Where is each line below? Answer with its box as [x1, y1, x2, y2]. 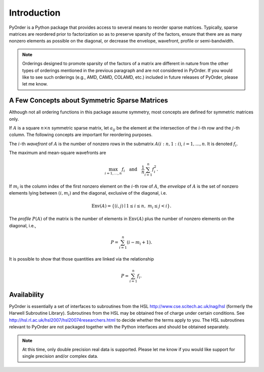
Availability [9, 291, 44, 299]
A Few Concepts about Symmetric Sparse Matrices [9, 96, 168, 105]
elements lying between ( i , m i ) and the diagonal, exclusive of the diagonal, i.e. [9, 190, 167, 197]
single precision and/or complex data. [22, 353, 99, 359]
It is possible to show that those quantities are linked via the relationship [9, 256, 154, 262]
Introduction [9, 7, 61, 18]
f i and [121, 167, 138, 174]
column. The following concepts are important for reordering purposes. [9, 132, 153, 138]
